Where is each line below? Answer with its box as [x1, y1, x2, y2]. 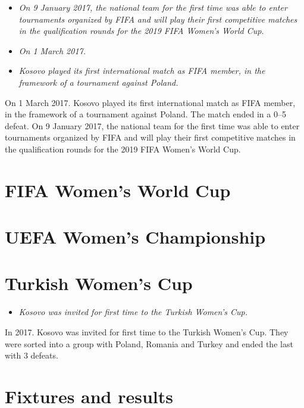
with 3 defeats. [5, 349, 58, 362]
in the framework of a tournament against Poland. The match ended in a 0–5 [5, 108, 286, 120]
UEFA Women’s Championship [5, 225, 266, 249]
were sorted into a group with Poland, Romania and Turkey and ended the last [5, 337, 293, 350]
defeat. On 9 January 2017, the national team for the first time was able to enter [5, 119, 300, 132]
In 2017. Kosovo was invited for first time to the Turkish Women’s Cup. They [5, 326, 289, 338]
